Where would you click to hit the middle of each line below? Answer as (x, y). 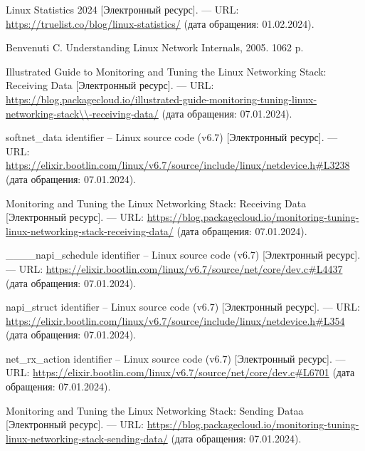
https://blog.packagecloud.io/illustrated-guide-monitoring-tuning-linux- (162, 99)
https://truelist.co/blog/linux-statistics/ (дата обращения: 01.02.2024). (160, 23)
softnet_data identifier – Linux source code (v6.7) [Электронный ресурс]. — (172, 137)
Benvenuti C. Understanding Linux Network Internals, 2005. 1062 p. (155, 47)
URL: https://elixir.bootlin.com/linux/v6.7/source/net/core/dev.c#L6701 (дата (180, 372)
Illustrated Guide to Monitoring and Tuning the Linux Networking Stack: (166, 71)
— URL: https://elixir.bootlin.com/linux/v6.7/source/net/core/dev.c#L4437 (174, 268)
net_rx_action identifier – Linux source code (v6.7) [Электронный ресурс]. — (176, 358)
